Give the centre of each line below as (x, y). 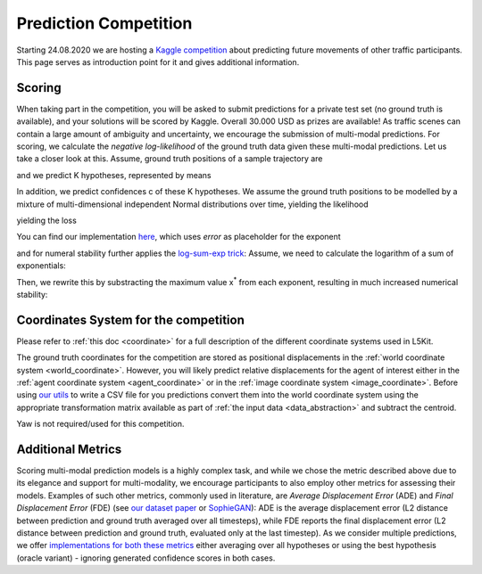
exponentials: (41, 266)
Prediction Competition (104, 23)
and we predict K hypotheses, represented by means (114, 175)
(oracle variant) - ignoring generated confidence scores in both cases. (146, 558)
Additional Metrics (69, 449)
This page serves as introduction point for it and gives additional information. (158, 61)
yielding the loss (47, 220)
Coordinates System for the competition (131, 320)
